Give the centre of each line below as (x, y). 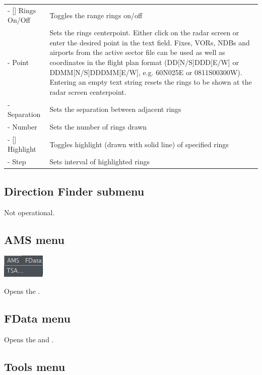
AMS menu (34, 239)
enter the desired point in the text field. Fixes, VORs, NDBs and (150, 42)
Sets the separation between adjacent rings (115, 109)
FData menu (37, 318)
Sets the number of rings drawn (98, 127)
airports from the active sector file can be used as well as (137, 52)
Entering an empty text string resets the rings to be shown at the (151, 82)
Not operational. (29, 212)
